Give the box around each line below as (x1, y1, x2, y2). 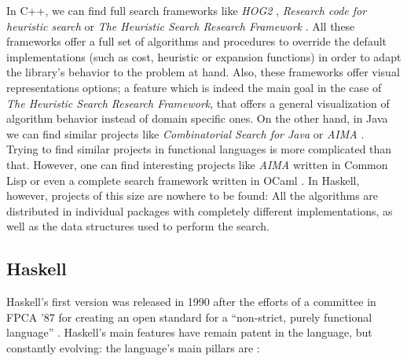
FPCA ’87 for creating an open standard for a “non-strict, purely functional (6, 308, 372, 325)
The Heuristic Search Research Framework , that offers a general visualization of (6, 94, 390, 111)
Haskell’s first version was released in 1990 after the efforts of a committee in (6, 293, 376, 310)
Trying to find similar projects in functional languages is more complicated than (6, 141, 392, 157)
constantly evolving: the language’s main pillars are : (6, 339, 260, 355)
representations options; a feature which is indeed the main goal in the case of (6, 79, 382, 95)
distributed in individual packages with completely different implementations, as (6, 202, 393, 219)
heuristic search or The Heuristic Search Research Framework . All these (6, 17, 355, 34)
